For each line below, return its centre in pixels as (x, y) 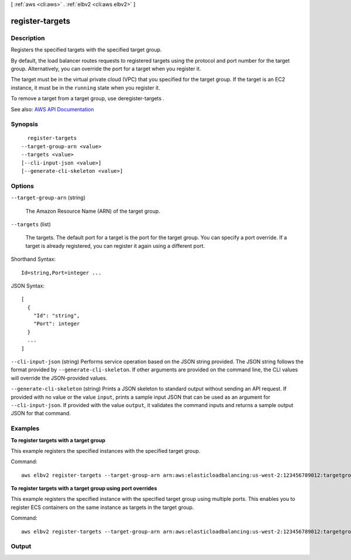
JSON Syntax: (28, 286)
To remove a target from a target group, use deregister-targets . (88, 98)
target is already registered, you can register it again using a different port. (115, 245)
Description (28, 38)
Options (23, 186)
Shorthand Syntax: (33, 259)
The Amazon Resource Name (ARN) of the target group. (93, 211)
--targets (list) (31, 224)
